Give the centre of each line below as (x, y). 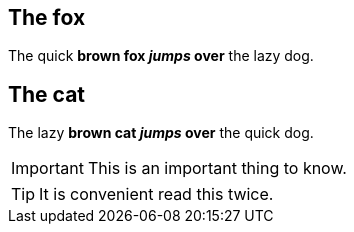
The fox (47, 17)
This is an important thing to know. (217, 168)
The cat (47, 94)
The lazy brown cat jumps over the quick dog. (161, 133)
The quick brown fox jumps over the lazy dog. (161, 56)
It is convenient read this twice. (156, 194)
